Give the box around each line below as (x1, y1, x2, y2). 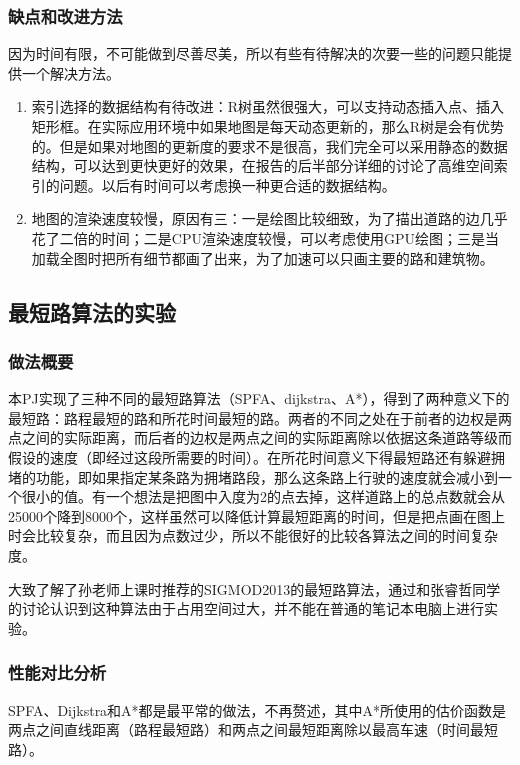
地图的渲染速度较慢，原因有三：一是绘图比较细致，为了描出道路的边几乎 (31, 208, 508, 229)
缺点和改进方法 (8, 3, 123, 28)
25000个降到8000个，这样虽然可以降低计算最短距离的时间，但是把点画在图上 (8, 505, 505, 526)
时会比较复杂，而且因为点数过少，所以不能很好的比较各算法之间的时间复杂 (8, 525, 498, 546)
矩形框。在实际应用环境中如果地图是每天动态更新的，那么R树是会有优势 (31, 116, 505, 136)
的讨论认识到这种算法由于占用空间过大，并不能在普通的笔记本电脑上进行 (8, 598, 484, 619)
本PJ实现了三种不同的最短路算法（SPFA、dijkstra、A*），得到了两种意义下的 (8, 388, 510, 409)
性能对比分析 (8, 660, 107, 685)
